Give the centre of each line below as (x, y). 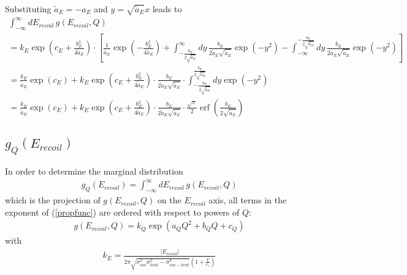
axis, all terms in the (248, 200)
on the (169, 200)
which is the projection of (53, 200)
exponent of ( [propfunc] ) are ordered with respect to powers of (122, 212)
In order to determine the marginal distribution (94, 171)
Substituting (28, 9)
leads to (167, 9)
